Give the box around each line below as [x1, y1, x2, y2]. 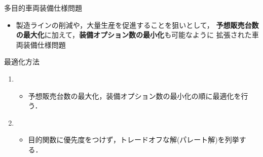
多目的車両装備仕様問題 [4, 3, 82, 13]
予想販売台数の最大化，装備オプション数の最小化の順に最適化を [28, 90, 241, 101]
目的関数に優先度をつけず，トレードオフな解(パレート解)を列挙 [28, 134, 239, 145]
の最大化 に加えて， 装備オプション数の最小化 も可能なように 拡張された [16, 29, 252, 40]
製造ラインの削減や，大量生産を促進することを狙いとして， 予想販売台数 [16, 19, 259, 30]
